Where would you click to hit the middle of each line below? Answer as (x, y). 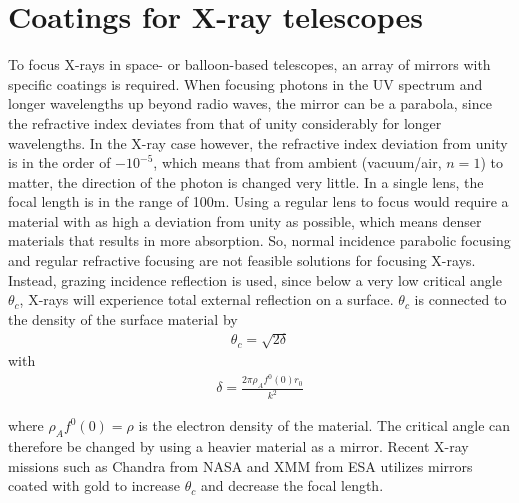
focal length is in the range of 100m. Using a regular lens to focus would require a (258, 201)
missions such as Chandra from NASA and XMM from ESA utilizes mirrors (240, 465)
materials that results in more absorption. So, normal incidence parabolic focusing (259, 240)
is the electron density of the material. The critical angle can (324, 425)
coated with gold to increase (94, 485)
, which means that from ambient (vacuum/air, (297, 162)
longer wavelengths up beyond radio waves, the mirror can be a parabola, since (250, 103)
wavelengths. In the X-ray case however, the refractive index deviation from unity (258, 142)
